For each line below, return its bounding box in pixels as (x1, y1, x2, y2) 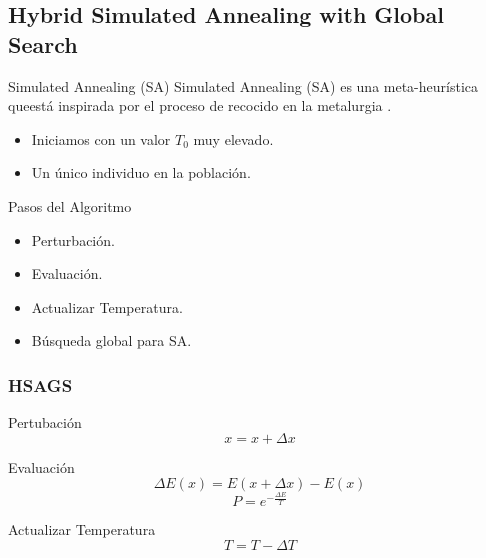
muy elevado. (193, 128, 274, 149)
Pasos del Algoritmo (8, 195, 132, 216)
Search (8, 28, 78, 59)
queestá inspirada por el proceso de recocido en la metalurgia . (8, 95, 392, 116)
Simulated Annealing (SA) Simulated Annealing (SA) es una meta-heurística (8, 75, 479, 96)
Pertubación (8, 412, 82, 433)
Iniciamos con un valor (31, 128, 171, 149)
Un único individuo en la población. (31, 162, 251, 183)
